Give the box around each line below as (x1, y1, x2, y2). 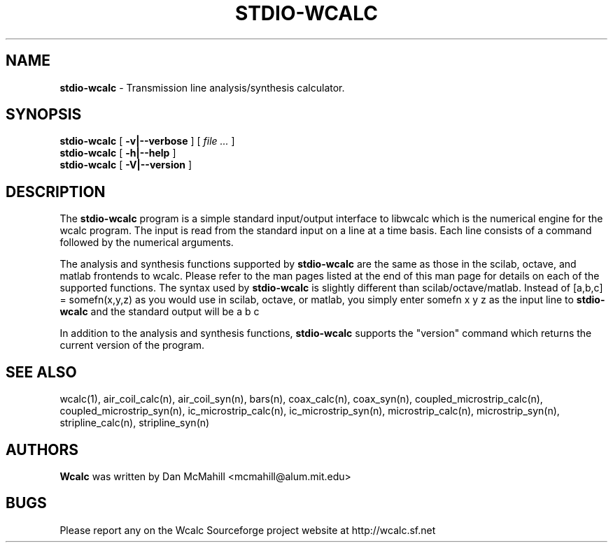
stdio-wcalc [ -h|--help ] (59, 147, 176, 159)
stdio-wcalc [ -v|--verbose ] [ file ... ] (59, 135, 235, 147)
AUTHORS (6, 440, 79, 459)
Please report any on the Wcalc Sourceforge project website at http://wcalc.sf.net (59, 524, 436, 536)
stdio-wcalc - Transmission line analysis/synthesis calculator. (59, 81, 345, 94)
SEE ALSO (6, 363, 77, 381)
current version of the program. (59, 339, 205, 352)
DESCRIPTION (6, 182, 106, 201)
